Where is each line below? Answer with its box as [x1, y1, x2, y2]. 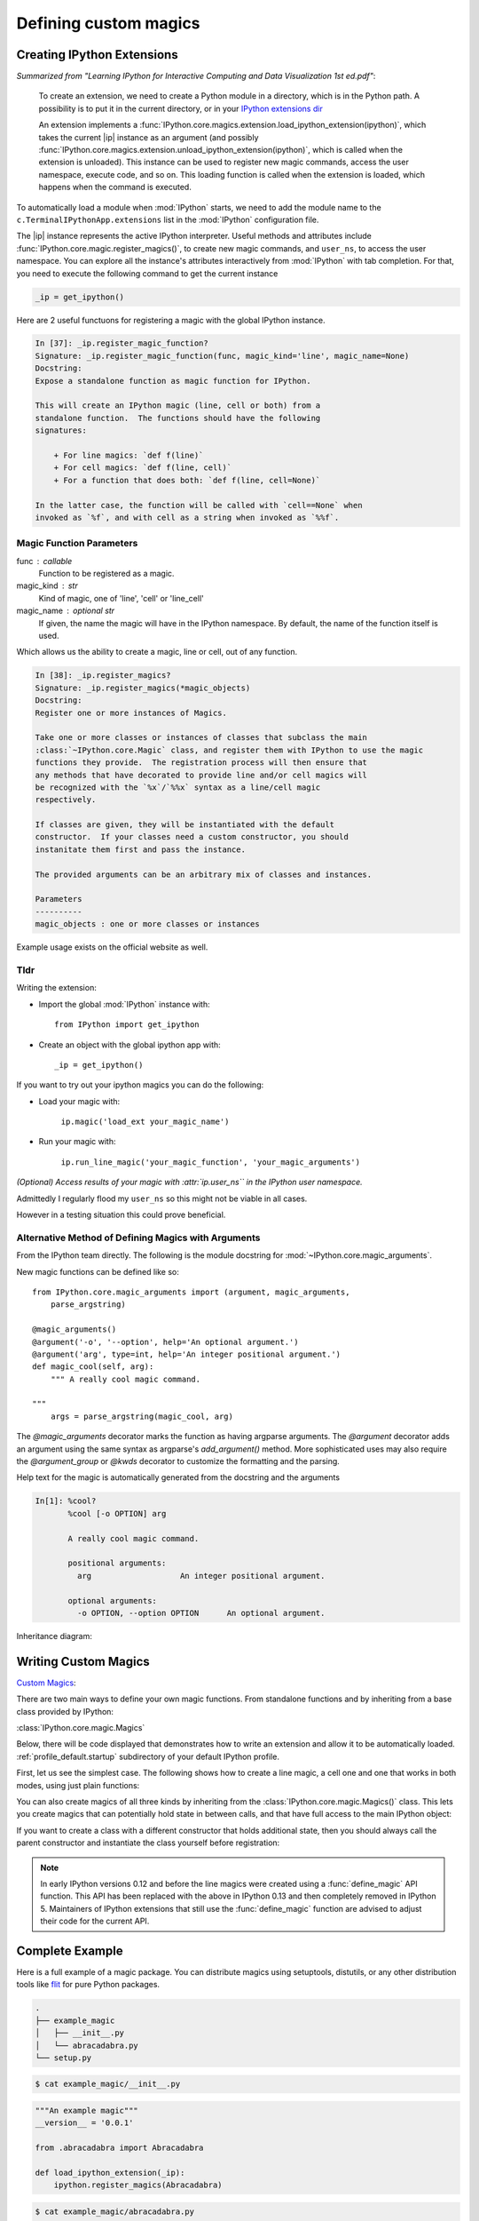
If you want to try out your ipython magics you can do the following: [16, 1079, 264, 1090]
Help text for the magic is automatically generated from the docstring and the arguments [16, 1472, 341, 1483]
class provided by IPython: [16, 1706, 114, 1716]
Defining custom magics [16, 13, 200, 33]
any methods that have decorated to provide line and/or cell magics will [35, 769, 368, 780]
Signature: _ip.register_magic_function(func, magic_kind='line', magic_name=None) [35, 351, 410, 361]
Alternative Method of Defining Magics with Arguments [16, 1231, 261, 1244]
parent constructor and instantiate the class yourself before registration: [16, 1837, 280, 1848]
